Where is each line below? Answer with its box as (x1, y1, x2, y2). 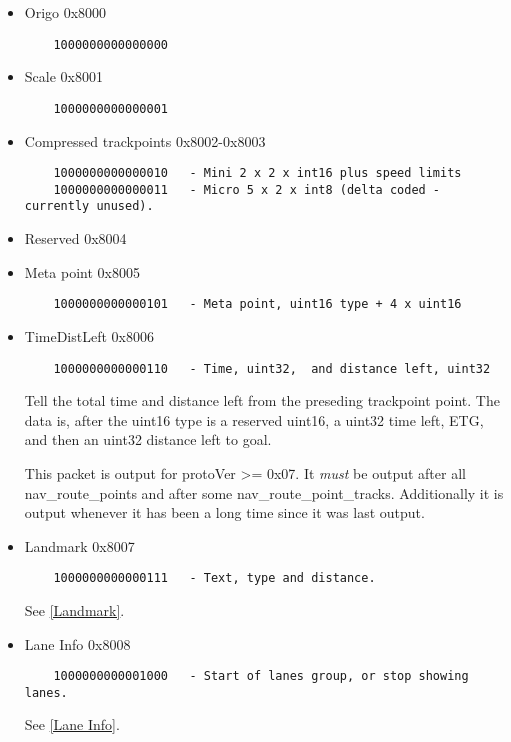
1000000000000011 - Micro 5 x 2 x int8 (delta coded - (53, 182, 441, 197)
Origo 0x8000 (24, 2, 107, 22)
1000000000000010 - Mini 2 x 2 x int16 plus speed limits (53, 166, 462, 181)
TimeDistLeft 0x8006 (24, 325, 154, 346)
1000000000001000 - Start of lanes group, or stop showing (53, 669, 469, 684)
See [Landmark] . (24, 599, 125, 620)
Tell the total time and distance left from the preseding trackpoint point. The (24, 390, 500, 411)
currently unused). (24, 199, 154, 214)
